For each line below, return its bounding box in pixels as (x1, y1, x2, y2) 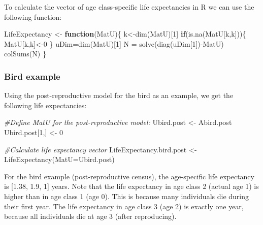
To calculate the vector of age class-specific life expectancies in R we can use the (4, 2, 254, 12)
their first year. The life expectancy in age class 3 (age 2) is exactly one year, (4, 201, 244, 211)
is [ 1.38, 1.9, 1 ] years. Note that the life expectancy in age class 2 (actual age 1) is (4, 181, 259, 191)
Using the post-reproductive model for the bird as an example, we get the (4, 90, 234, 101)
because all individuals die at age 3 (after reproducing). (4, 211, 177, 221)
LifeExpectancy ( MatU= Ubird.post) (4, 154, 115, 165)
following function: (4, 11, 62, 22)
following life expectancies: (4, 100, 87, 110)
